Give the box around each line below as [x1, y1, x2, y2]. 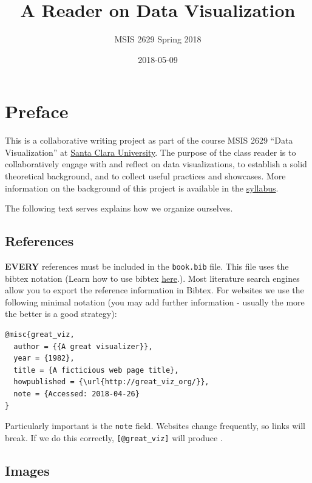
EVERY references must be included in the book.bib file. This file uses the [5, 260, 289, 273]
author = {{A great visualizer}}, [13, 342, 153, 351]
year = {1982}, [13, 354, 75, 363]
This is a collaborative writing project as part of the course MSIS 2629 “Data [5, 134, 293, 147]
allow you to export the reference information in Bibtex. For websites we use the [5, 284, 304, 296]
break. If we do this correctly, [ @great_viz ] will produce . [5, 431, 223, 444]
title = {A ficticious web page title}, [13, 365, 179, 375]
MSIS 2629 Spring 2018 [114, 33, 202, 45]
